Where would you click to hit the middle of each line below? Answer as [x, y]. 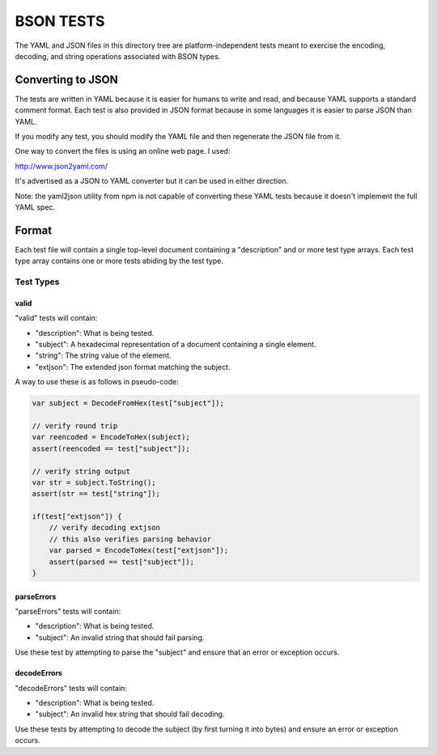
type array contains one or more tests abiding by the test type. [119, 261]
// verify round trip [75, 426]
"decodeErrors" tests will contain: [71, 688]
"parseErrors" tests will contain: [68, 611]
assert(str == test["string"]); [96, 494]
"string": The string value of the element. [103, 355]
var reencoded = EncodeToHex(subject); [111, 437]
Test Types [37, 282]
